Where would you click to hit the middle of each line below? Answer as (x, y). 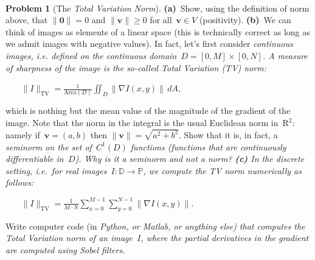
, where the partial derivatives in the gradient (225, 238)
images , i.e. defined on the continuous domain (91, 55)
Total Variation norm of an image (69, 238)
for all (161, 20)
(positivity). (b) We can (245, 20)
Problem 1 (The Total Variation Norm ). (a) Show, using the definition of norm (157, 8)
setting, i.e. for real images (56, 170)
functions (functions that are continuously (208, 146)
